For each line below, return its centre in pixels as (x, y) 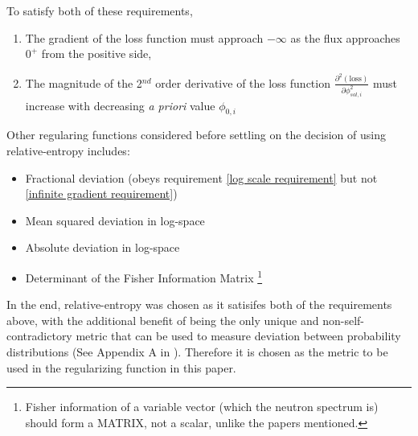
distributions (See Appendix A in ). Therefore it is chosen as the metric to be (197, 351)
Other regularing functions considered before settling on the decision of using (196, 135)
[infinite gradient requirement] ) (101, 193)
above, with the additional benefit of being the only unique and (163, 320)
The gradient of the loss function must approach (144, 37)
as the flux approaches (345, 37)
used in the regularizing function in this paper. (121, 367)
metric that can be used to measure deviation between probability (238, 336)
